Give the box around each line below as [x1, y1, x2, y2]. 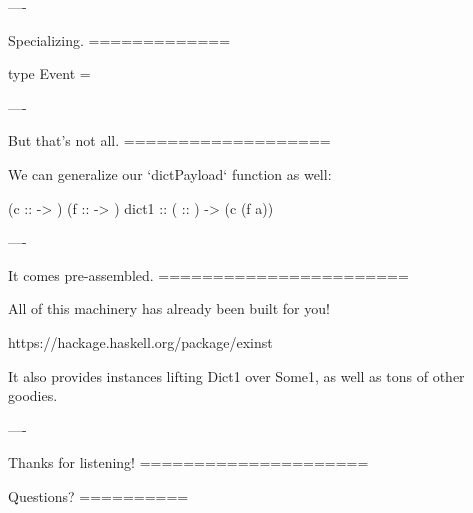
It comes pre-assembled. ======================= [8, 264, 409, 285]
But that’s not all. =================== [8, 130, 331, 151]
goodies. [8, 385, 58, 406]
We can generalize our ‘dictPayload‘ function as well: [8, 163, 332, 184]
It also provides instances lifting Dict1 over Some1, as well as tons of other [8, 365, 465, 386]
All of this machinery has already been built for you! [8, 298, 330, 319]
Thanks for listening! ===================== [8, 452, 369, 473]
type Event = [8, 63, 91, 84]
